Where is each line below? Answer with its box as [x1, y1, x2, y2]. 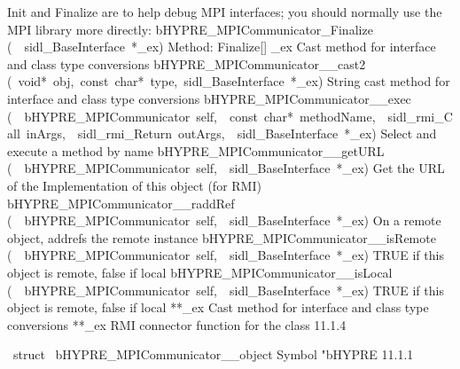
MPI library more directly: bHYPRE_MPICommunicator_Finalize [7, 20, 373, 38]
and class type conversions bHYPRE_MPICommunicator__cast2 [7, 54, 366, 73]
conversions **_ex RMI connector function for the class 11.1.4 [7, 315, 347, 334]
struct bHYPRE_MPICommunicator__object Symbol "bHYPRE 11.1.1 [12, 345, 414, 364]
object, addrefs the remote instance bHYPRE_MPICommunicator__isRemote [7, 228, 436, 247]
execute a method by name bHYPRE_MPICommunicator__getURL [7, 141, 385, 160]
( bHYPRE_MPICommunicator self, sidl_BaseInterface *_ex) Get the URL [7, 159, 445, 177]
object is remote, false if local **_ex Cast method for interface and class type [7, 298, 429, 317]
